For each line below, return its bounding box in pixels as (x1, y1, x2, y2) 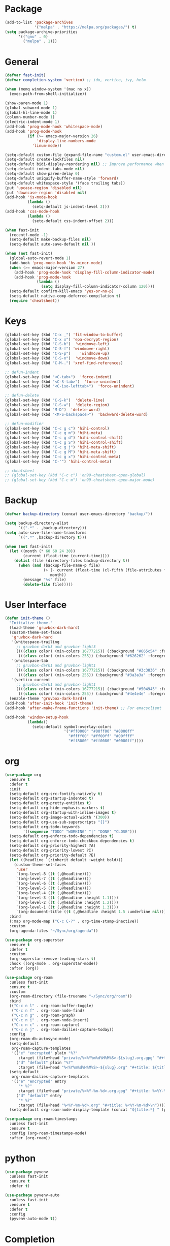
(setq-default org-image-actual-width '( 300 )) (9, 814, 110, 820)
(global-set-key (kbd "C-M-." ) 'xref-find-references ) (5, 360, 123, 366)
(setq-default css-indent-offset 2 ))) (31, 218, 114, 224)
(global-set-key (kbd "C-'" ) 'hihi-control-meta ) (5, 459, 112, 464)
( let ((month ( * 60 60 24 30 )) (9, 549, 76, 554)
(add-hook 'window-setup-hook (5, 715, 69, 720)
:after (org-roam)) (9, 1135, 51, 1140)
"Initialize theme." (9, 621, 53, 626)
